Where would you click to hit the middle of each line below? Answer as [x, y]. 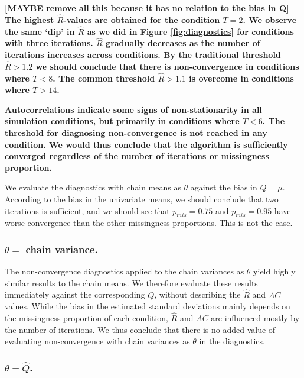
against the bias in [224, 187]
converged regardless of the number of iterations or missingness [137, 156]
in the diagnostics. [232, 341]
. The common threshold [104, 78]
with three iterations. [49, 43]
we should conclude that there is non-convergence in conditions [167, 66]
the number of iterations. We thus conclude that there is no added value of [140, 329]
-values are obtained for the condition [142, 19]
